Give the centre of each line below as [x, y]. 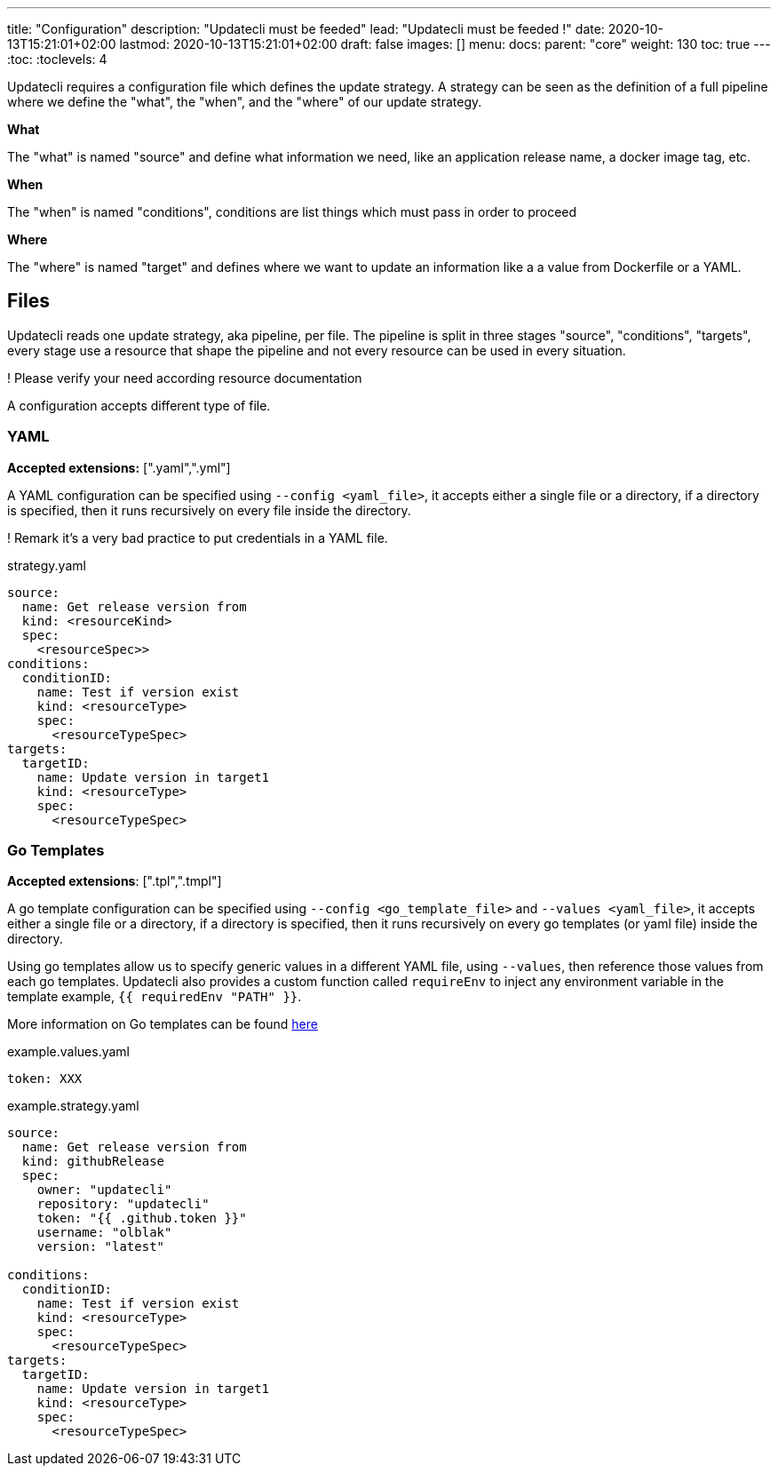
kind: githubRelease [93, 1162]
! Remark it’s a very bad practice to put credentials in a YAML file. [198, 537]
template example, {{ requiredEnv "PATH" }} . [155, 997]
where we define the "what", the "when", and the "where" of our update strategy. [245, 102]
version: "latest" [101, 1247]
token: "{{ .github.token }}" [142, 1218]
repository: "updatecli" [123, 1204]
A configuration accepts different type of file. [139, 405]
